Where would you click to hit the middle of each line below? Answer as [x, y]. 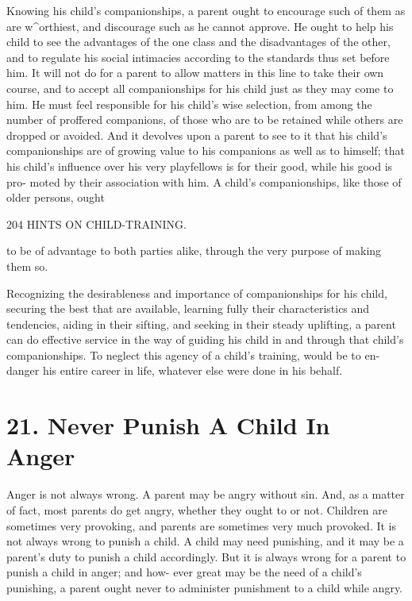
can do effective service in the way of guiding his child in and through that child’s [205, 339]
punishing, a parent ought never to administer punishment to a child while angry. [204, 587]
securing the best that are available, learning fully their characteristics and [188, 308]
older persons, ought [56, 197]
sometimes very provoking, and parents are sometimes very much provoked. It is [202, 525]
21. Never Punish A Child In [168, 425]
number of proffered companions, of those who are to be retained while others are [205, 119]
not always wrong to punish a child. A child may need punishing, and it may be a [205, 541]
